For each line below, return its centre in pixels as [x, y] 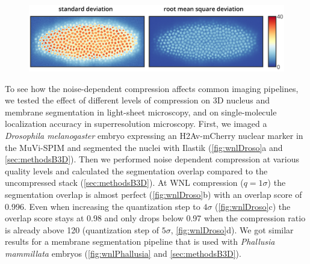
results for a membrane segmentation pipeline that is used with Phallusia [140, 241]
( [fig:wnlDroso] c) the [253, 206]
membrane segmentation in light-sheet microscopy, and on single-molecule [141, 112]
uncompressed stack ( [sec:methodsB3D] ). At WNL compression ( [124, 183]
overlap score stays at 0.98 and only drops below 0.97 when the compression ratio [155, 218]
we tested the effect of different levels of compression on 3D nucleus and [138, 100]
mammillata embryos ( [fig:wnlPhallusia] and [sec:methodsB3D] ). [123, 253]
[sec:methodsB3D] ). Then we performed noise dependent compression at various [152, 159]
